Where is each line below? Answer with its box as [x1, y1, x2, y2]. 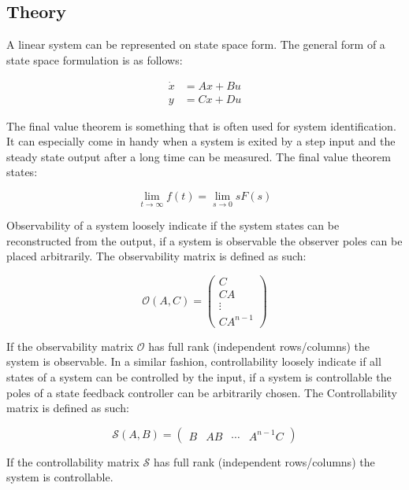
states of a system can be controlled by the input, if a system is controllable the [6, 368, 392, 385]
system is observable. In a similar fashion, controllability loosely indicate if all [6, 353, 381, 370]
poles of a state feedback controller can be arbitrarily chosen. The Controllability [6, 384, 397, 400]
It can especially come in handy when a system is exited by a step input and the [6, 133, 396, 149]
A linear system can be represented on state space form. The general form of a [6, 36, 385, 53]
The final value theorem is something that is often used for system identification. [6, 117, 396, 134]
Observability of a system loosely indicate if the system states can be [6, 217, 340, 234]
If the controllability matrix [6, 453, 139, 470]
